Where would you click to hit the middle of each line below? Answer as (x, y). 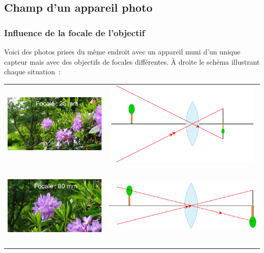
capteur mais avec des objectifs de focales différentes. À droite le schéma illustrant (132, 61)
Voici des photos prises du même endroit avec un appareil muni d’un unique (122, 51)
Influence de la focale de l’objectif (75, 32)
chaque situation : (32, 72)
